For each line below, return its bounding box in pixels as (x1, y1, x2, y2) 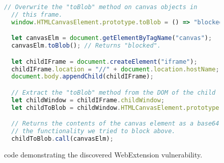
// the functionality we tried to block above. (11, 128, 176, 135)
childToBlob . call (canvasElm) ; (11, 135, 114, 142)
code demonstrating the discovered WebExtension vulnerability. (4, 149, 203, 159)
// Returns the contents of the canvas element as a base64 (11, 120, 219, 128)
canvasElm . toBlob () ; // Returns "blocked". (11, 42, 161, 50)
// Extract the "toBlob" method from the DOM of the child (11, 89, 216, 96)
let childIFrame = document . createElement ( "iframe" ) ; (11, 58, 198, 65)
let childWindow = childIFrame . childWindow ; (11, 96, 165, 104)
